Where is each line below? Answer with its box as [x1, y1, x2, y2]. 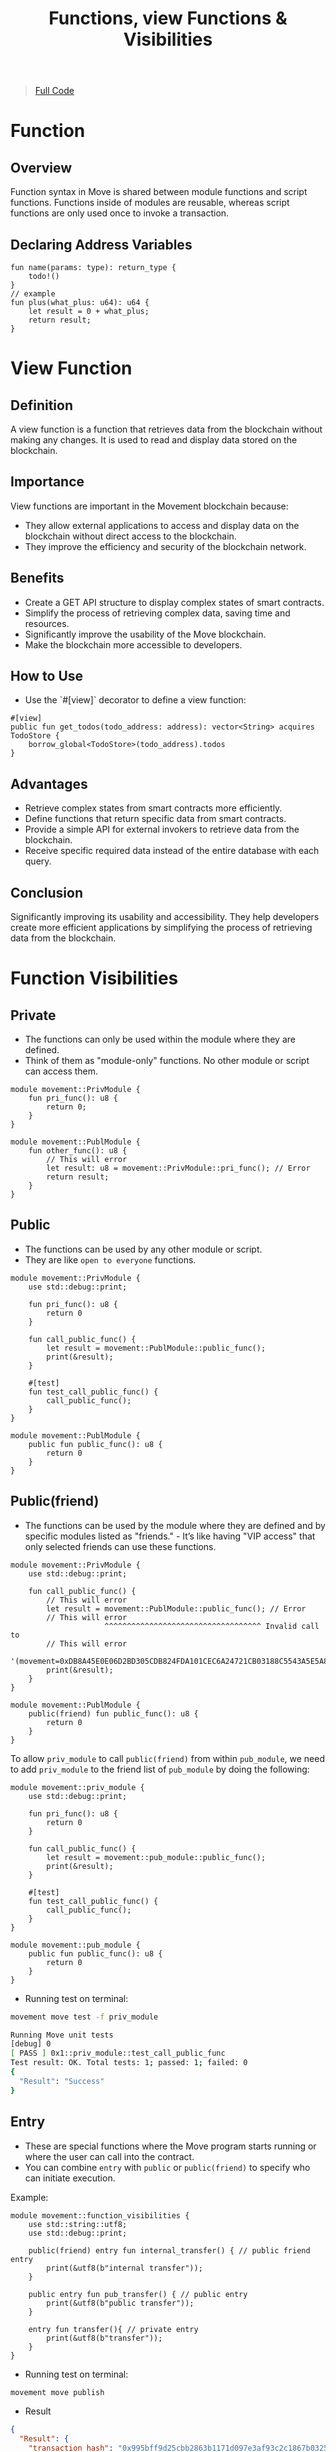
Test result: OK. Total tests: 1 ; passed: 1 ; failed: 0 [10, 2058, 248, 2068]
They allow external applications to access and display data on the [24, 519, 300, 531]
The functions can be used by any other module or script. [24, 1243, 263, 1255]
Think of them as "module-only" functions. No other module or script [24, 1055, 310, 1067]
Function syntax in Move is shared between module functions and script [10, 186, 308, 198]
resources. [24, 617, 70, 629]
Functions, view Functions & [48, 7, 288, 30]
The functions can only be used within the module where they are [24, 1033, 296, 1046]
